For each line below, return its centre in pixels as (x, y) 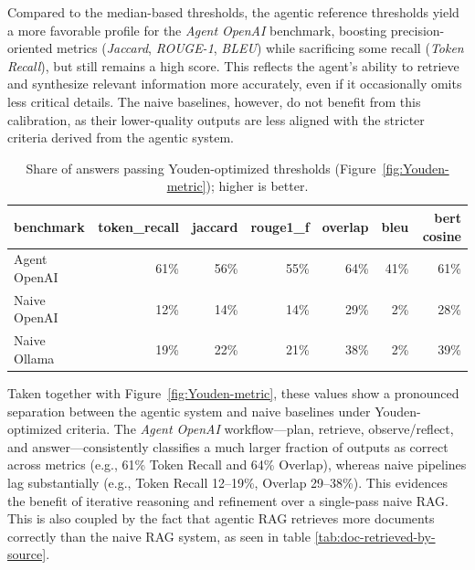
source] (27, 554)
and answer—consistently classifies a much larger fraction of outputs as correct (228, 446)
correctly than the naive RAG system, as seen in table (159, 536)
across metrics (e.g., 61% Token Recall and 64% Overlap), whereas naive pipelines (237, 464)
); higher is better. (257, 186)
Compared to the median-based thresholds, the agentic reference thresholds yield (233, 12)
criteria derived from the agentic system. (121, 137)
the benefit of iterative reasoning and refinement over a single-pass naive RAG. (228, 500)
